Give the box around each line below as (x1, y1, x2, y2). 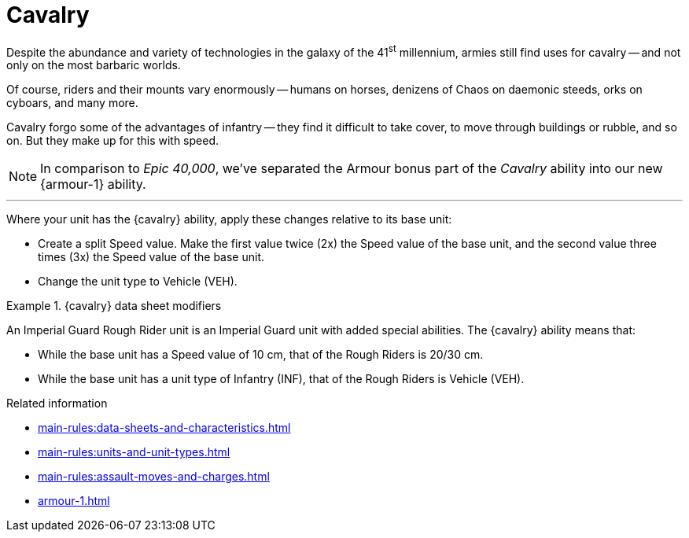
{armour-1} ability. (40, 176, 146, 193)
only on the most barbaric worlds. (6, 58, 181, 72)
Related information (6, 396, 108, 411)
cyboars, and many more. (6, 96, 138, 110)
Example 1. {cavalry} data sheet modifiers (6, 299, 222, 313)
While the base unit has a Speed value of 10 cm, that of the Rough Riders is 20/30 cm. (38, 348, 484, 362)
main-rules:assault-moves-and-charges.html (38, 470, 270, 484)
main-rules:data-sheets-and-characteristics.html (38, 421, 291, 435)
